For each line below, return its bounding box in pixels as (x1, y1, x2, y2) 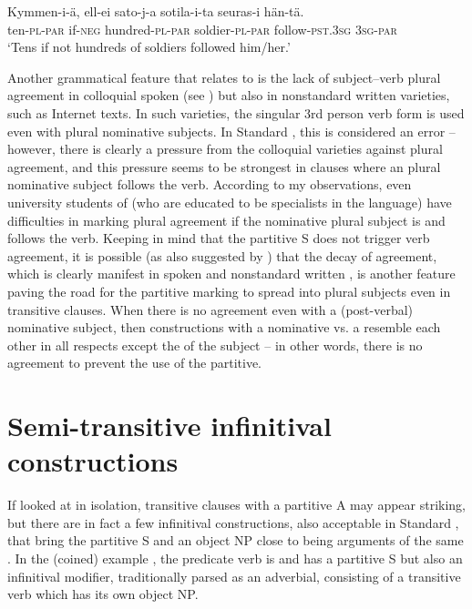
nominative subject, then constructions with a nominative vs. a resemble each (7, 318, 441, 337)
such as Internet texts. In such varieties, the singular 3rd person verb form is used (7, 103, 465, 122)
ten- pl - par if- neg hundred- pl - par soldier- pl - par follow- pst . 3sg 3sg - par (7, 19, 397, 38)
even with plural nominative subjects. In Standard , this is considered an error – (7, 121, 456, 140)
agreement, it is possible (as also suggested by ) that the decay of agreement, (7, 246, 437, 265)
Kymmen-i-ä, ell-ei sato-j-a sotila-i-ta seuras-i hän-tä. (7, 2, 304, 20)
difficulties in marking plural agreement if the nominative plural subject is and (7, 210, 446, 229)
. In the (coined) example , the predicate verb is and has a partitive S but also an (7, 548, 463, 567)
